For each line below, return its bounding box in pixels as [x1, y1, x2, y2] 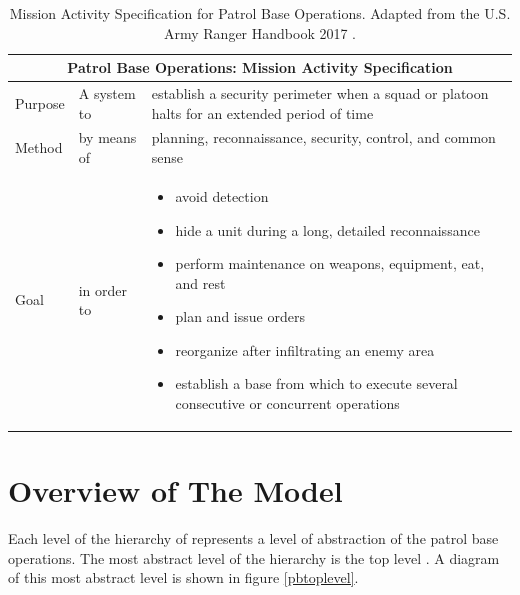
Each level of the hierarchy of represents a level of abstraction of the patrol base [8, 528, 499, 549]
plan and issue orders [175, 306, 305, 327]
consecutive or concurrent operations [175, 393, 400, 414]
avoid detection [175, 185, 269, 206]
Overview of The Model [8, 470, 343, 511]
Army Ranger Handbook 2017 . [163, 22, 357, 43]
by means [78, 127, 137, 148]
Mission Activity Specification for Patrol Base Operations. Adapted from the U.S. [9, 3, 511, 23]
